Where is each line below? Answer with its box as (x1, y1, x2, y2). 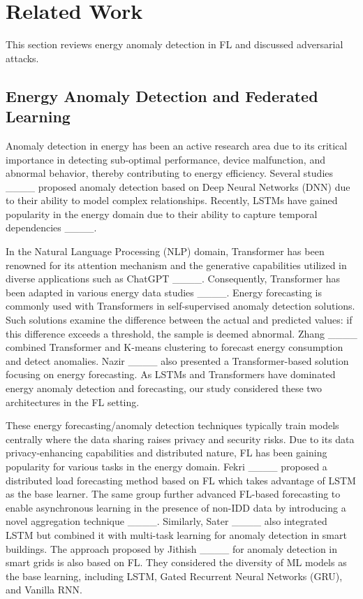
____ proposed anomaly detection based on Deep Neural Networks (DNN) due (6, 179, 350, 194)
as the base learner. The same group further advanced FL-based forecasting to (6, 486, 341, 501)
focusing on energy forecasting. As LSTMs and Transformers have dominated (6, 367, 336, 382)
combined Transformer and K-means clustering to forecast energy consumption (6, 340, 343, 354)
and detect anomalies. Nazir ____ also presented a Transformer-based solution (6, 353, 349, 368)
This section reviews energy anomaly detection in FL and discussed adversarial (6, 37, 343, 52)
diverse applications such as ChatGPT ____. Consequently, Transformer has (6, 271, 340, 286)
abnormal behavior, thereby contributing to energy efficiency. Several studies (6, 166, 334, 180)
